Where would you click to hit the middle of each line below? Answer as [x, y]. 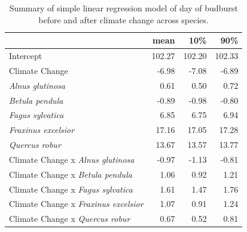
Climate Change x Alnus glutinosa [72, 159]
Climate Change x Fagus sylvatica [71, 189]
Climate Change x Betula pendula [71, 174]
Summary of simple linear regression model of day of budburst [123, 8]
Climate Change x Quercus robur [70, 219]
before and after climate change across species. [123, 19]
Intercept [26, 56]
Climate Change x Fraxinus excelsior [76, 204]
